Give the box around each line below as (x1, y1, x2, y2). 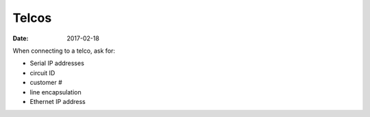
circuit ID (29, 68, 56, 77)
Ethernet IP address (29, 97, 86, 105)
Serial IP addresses (29, 59, 85, 68)
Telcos (12, 10, 52, 25)
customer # (29, 79, 63, 87)
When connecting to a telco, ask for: (12, 47, 116, 55)
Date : (12, 34, 29, 42)
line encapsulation (29, 88, 82, 96)
